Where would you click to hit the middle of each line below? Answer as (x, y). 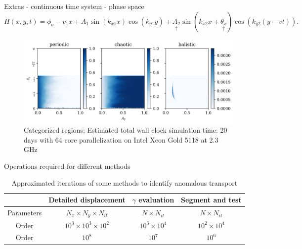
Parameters (25, 213)
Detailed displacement (87, 200)
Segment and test (211, 200)
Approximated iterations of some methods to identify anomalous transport (125, 182)
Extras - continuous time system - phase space (74, 6)
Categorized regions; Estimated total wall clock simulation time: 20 (126, 130)
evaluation (156, 200)
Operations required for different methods (67, 166)
